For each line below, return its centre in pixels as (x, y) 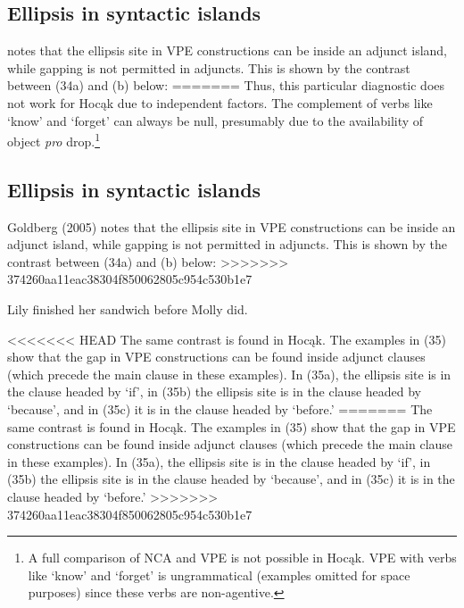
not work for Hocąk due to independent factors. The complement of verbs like (220, 102)
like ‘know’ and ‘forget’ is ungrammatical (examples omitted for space (219, 575)
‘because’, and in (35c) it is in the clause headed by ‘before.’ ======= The (220, 408)
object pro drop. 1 (54, 140)
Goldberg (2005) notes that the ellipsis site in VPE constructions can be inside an (232, 226)
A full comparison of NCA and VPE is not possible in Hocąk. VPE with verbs (242, 558)
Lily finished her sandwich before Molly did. (128, 309)
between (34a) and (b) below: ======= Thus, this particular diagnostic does (226, 85)
